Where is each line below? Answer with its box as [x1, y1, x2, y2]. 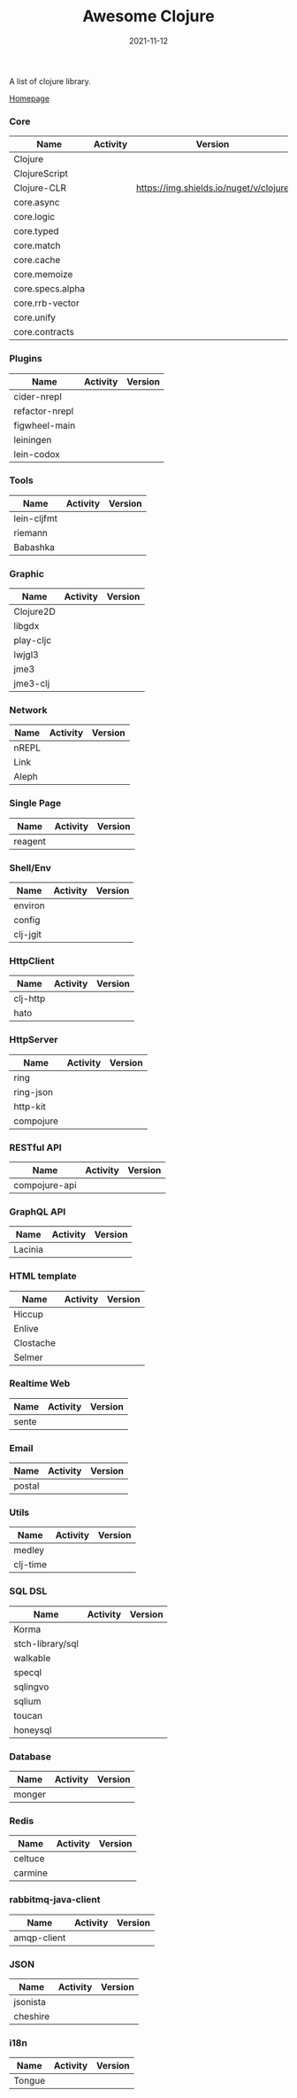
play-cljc [13, 634, 51, 647]
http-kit [13, 1100, 46, 1113]
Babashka [13, 540, 56, 553]
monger [13, 1788, 47, 1800]
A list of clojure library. [9, 75, 91, 86]
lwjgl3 [13, 649, 39, 661]
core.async [13, 197, 60, 209]
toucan [13, 1709, 42, 1721]
